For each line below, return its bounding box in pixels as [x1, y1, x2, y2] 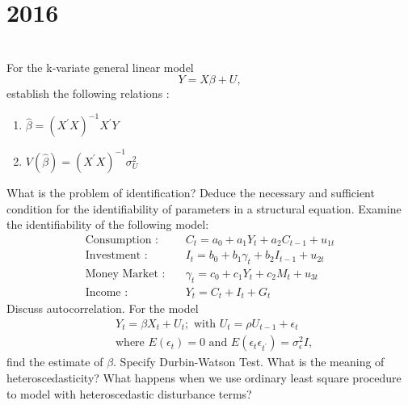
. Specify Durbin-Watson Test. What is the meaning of [113, 353, 385, 370]
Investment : [85, 250, 148, 262]
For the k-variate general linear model [6, 58, 194, 75]
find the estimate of [6, 353, 103, 370]
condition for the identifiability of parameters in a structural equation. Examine [6, 200, 402, 217]
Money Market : [85, 268, 166, 281]
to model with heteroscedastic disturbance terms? [6, 385, 252, 402]
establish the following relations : [6, 85, 170, 102]
